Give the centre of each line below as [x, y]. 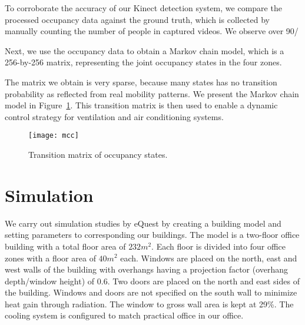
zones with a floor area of [50, 258]
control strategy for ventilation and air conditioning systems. [114, 116]
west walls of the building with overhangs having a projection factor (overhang [147, 269]
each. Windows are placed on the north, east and [209, 258]
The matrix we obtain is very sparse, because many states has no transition [141, 82]
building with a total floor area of [65, 246]
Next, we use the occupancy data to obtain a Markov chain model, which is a [145, 50]
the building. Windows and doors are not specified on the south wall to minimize [151, 292]
